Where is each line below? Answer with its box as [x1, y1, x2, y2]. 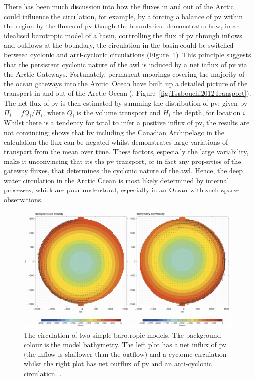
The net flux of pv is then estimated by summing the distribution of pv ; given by [4, 97, 248, 108]
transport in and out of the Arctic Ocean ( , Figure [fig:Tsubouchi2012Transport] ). [4, 88, 251, 98]
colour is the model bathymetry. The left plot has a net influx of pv [24, 339, 227, 350]
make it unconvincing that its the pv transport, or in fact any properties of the [4, 156, 241, 166]
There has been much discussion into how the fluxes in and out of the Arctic [4, 1, 234, 11]
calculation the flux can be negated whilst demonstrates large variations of [4, 136, 228, 147]
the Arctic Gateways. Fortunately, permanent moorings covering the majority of [4, 69, 245, 79]
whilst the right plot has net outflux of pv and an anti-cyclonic [24, 358, 212, 369]
